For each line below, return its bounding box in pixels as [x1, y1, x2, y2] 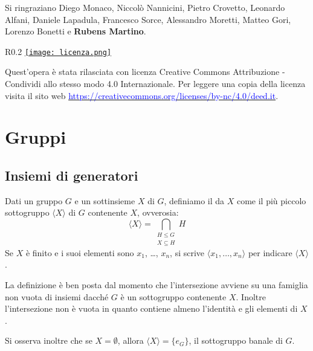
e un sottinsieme [74, 194, 135, 207]
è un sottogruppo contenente [120, 290, 227, 303]
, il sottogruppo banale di [189, 334, 283, 347]
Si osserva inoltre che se [5, 334, 92, 347]
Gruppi [5, 124, 66, 149]
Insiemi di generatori [5, 166, 138, 184]
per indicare [248, 246, 292, 259]
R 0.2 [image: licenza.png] [5, 45, 112, 57]
